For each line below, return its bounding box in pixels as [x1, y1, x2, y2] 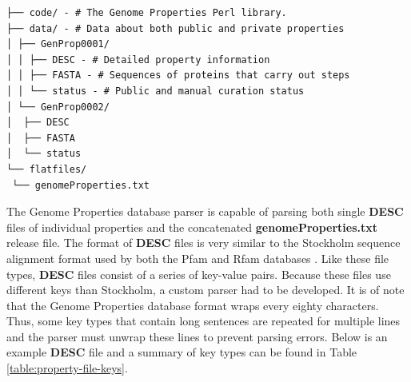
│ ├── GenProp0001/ [6, 38, 110, 50]
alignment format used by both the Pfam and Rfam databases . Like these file [6, 249, 389, 266]
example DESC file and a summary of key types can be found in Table [6, 344, 357, 360]
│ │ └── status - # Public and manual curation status [6, 85, 305, 97]
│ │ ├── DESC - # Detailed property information [6, 54, 270, 66]
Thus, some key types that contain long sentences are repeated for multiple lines [6, 312, 401, 329]
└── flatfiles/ [6, 163, 87, 175]
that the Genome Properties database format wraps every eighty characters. [6, 296, 379, 313]
